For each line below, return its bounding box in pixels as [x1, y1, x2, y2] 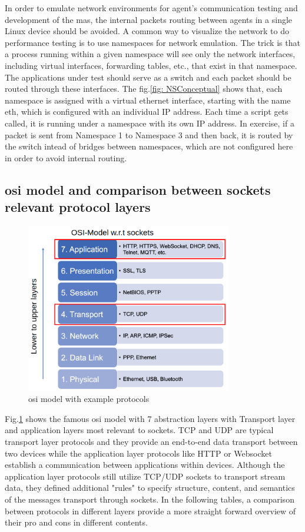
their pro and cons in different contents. [5, 516, 148, 528]
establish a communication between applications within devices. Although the [5, 458, 285, 471]
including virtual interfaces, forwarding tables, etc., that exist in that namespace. [5, 59, 297, 71]
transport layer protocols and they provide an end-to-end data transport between [5, 435, 298, 447]
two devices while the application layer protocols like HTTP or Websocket [5, 447, 272, 459]
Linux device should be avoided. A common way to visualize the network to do [5, 25, 289, 37]
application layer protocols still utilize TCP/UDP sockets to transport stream [5, 470, 286, 482]
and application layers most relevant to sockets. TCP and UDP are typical [5, 424, 274, 436]
